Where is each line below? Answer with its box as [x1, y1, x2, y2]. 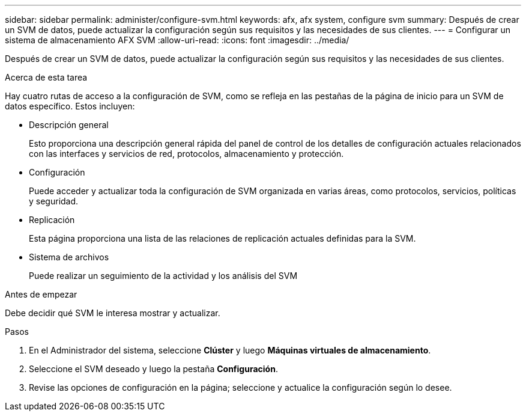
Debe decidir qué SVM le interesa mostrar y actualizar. [5, 308, 220, 318]
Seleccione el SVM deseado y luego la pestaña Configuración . [29, 364, 278, 374]
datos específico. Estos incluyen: [5, 101, 135, 111]
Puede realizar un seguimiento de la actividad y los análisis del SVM [29, 271, 298, 281]
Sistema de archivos [29, 252, 109, 262]
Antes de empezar [5, 289, 77, 299]
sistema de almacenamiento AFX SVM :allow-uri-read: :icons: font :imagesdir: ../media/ [5, 35, 349, 45]
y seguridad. [29, 196, 79, 206]
